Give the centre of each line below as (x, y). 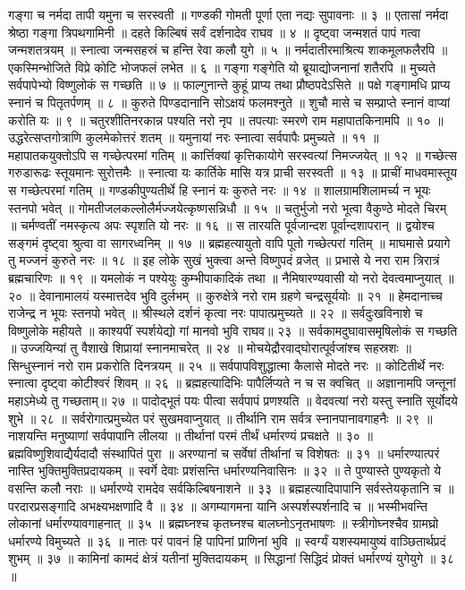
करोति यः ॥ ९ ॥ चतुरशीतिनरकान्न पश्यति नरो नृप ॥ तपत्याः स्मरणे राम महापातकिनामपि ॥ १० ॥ (226, 120)
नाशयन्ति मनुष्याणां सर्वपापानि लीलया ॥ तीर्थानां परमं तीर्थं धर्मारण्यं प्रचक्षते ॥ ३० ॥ (190, 436)
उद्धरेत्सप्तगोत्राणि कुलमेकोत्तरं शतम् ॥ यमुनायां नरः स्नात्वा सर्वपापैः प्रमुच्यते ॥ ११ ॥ (194, 137)
